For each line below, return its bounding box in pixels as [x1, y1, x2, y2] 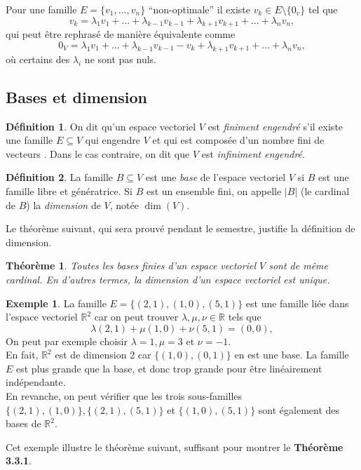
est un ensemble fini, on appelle [146, 183, 282, 198]
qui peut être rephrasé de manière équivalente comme [6, 27, 236, 41]
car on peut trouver [94, 309, 179, 324]
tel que [308, 2, 338, 16]
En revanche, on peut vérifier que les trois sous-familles [6, 389, 243, 403]
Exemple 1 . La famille [6, 295, 107, 310]
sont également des [258, 402, 340, 417]
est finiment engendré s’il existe [207, 119, 343, 133]
